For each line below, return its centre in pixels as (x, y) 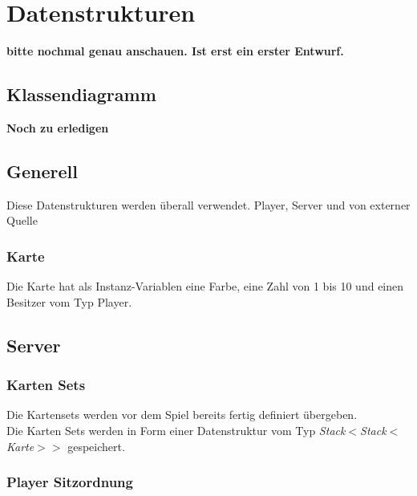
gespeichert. (96, 446)
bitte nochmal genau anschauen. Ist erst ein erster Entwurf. (175, 51)
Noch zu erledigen (58, 127)
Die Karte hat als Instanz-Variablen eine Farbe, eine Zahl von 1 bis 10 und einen (205, 286)
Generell (42, 171)
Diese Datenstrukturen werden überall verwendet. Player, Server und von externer (208, 204)
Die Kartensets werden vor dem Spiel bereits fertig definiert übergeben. (182, 415)
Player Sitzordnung (70, 482)
